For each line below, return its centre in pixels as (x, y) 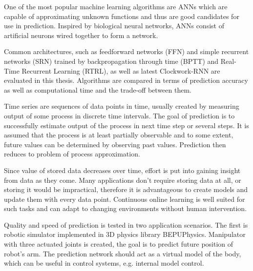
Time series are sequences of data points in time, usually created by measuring (122, 106)
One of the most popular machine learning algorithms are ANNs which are (116, 6)
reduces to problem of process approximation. (72, 154)
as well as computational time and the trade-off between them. (98, 89)
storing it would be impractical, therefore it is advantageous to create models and (126, 189)
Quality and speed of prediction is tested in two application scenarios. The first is (126, 224)
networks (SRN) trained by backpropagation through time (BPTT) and (111, 61)
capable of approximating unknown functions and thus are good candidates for (122, 16)
